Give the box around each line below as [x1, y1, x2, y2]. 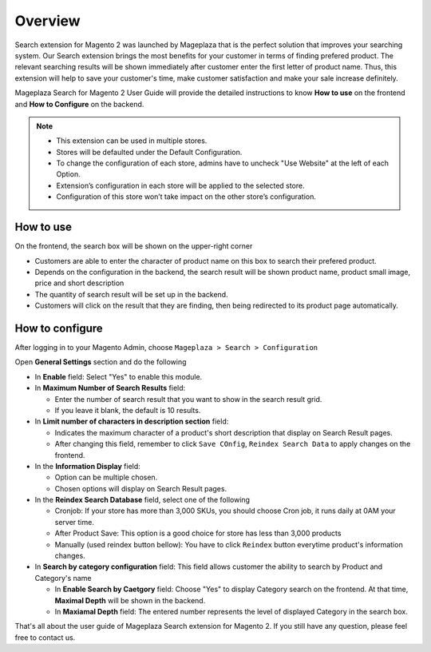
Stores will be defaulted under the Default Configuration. [56, 147, 243, 157]
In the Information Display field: [34, 461, 141, 471]
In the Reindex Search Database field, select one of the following [34, 495, 251, 505]
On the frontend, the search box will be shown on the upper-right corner [14, 241, 253, 251]
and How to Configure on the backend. [14, 99, 144, 109]
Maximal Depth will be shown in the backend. [54, 595, 206, 605]
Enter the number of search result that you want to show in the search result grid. [54, 394, 322, 404]
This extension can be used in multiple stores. [56, 136, 208, 145]
